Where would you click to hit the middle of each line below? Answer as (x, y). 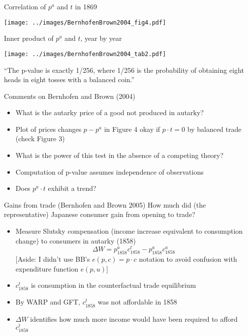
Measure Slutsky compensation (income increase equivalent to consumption (129, 231)
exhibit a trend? (72, 188)
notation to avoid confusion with (188, 259)
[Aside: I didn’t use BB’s (53, 259)
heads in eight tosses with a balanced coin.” (69, 79)
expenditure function (47, 268)
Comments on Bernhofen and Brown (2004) (70, 96)
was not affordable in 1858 (137, 302)
